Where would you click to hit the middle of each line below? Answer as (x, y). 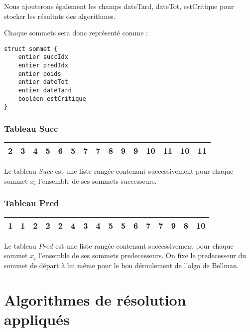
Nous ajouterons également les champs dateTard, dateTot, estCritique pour (119, 6)
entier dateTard (45, 91)
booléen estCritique (52, 99)
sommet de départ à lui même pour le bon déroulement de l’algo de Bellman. (122, 265)
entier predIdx (43, 66)
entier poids (40, 74)
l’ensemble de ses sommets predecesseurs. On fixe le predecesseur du (142, 255)
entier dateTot (43, 82)
